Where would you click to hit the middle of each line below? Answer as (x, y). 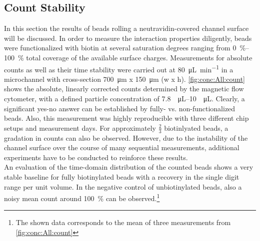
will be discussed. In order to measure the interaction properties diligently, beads (128, 38)
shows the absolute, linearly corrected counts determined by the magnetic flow (124, 89)
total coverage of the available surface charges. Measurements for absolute (139, 57)
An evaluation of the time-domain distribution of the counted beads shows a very (129, 167)
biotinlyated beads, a (196, 127)
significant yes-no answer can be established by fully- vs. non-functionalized (120, 108)
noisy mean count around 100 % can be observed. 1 (82, 197)
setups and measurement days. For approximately (80, 127)
